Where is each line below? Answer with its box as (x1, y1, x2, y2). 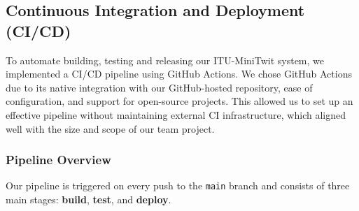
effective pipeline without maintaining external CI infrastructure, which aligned (6, 107, 346, 122)
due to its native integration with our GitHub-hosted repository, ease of (6, 80, 313, 94)
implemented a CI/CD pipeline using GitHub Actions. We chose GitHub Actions (6, 66, 352, 81)
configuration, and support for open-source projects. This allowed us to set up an (6, 94, 353, 108)
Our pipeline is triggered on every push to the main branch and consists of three (6, 178, 350, 193)
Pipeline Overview (6, 151, 111, 168)
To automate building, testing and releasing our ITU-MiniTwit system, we (6, 52, 324, 67)
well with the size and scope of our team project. (6, 121, 215, 136)
